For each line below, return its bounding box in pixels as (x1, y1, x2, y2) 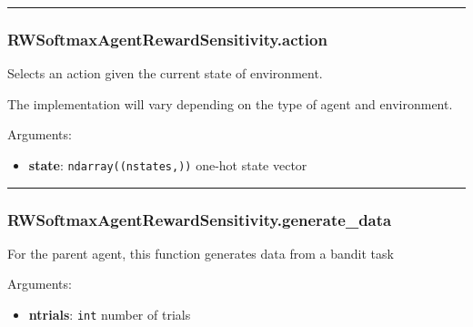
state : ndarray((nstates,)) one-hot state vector (28, 156, 307, 174)
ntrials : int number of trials (28, 305, 191, 324)
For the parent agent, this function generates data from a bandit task (7, 243, 394, 262)
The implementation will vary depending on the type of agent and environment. (7, 94, 453, 113)
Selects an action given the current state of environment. (7, 64, 323, 83)
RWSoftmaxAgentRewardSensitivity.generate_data (7, 208, 392, 230)
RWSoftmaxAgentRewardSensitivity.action (7, 27, 327, 50)
